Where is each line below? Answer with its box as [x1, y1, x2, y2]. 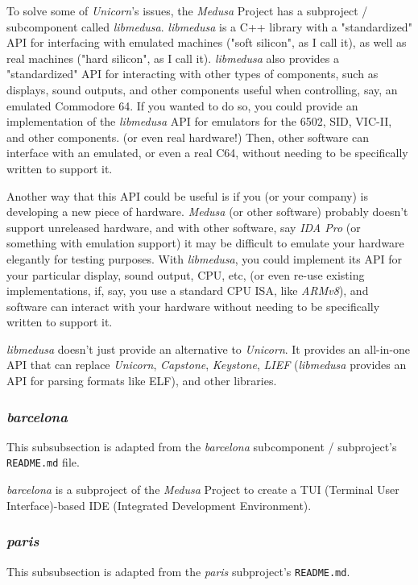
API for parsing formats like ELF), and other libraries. [6, 372, 277, 389]
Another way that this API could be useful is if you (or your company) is [6, 187, 369, 204]
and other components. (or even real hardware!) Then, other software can [6, 128, 369, 145]
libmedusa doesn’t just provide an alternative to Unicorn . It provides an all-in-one [6, 340, 411, 357]
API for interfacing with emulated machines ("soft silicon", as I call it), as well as [6, 34, 407, 51]
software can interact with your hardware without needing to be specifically [6, 297, 380, 314]
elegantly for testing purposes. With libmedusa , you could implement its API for [6, 250, 402, 267]
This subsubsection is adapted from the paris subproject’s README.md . [6, 562, 350, 579]
